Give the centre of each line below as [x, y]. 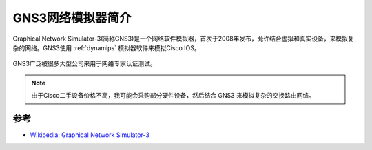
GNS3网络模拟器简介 [72, 18]
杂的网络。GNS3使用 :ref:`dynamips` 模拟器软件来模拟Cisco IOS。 [107, 47]
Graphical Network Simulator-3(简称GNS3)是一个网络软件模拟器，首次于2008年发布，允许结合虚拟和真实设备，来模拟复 [183, 39]
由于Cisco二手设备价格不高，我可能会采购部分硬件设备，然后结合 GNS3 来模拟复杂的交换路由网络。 [173, 96]
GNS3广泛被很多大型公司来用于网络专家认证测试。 [84, 64]
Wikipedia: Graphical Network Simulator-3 [90, 135]
